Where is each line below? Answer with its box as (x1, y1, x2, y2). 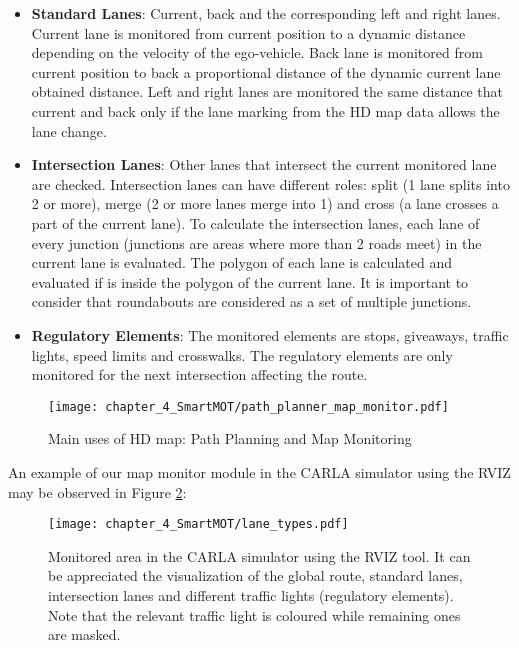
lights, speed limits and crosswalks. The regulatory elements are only (31, 344, 453, 365)
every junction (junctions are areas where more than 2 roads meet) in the (31, 232, 482, 253)
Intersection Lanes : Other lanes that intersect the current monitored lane (31, 154, 497, 175)
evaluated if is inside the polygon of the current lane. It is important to (31, 271, 469, 292)
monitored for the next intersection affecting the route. (31, 364, 368, 385)
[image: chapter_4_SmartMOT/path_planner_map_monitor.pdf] (48, 399, 449, 414)
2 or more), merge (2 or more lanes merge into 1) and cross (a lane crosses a (31, 193, 499, 214)
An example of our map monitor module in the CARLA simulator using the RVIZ (8, 461, 511, 482)
